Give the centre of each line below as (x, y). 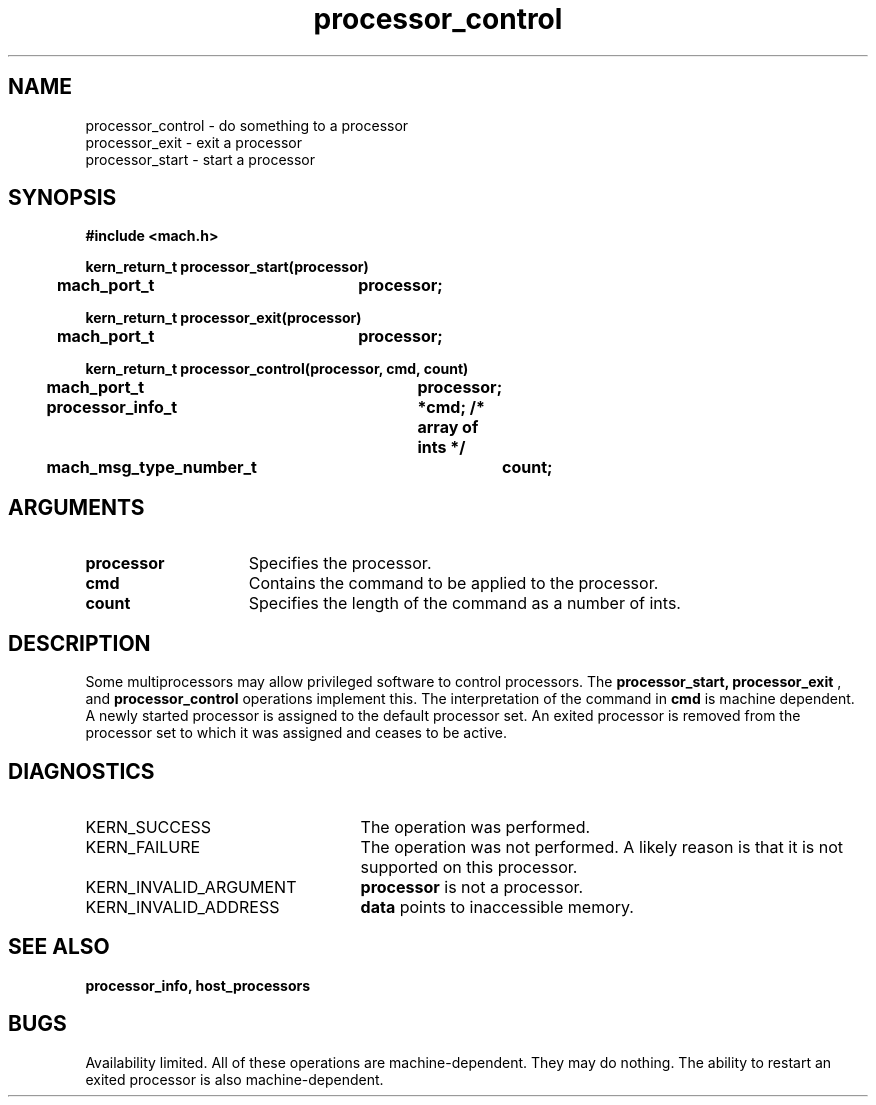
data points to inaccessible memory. (497, 906)
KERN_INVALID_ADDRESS (182, 906)
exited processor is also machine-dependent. (234, 1079)
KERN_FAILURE (143, 846)
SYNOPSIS (62, 198)
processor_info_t (112, 407)
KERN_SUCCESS (148, 826)
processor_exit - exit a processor (193, 142)
